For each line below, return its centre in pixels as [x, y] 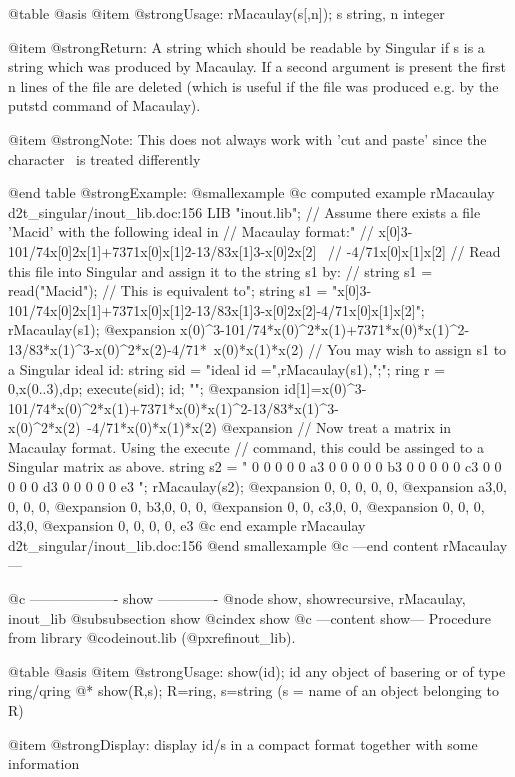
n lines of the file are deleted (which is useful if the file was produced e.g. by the [253, 85]
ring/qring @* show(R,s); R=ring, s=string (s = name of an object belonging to [253, 690]
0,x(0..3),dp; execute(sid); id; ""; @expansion [144, 388]
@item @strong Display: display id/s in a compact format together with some [243, 743]
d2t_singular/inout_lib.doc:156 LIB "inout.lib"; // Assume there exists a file [244, 211]
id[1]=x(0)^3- [325, 388]
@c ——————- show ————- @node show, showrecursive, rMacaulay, [237, 598]
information [44, 763]
